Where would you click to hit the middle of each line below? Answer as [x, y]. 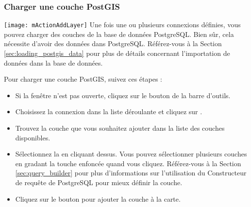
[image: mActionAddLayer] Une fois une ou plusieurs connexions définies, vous [122, 25]
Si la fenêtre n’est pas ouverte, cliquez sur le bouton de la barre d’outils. [123, 95]
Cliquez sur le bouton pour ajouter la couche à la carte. [98, 198]
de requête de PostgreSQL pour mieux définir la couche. [99, 182]
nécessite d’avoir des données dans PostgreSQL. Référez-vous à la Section [113, 43]
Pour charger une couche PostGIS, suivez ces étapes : [83, 79]
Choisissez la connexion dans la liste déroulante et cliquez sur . [109, 112]
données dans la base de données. [53, 62]
